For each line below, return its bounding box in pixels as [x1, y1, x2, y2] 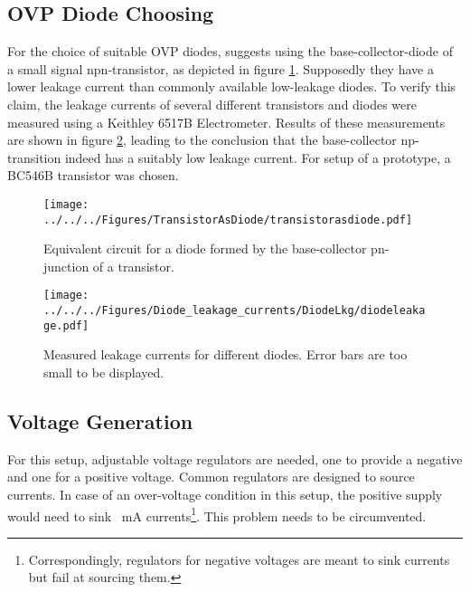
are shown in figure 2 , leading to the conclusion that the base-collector [7, 130, 397, 149]
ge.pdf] [43, 319, 89, 332]
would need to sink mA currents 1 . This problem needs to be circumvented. [7, 503, 427, 525]
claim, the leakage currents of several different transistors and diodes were [7, 94, 417, 113]
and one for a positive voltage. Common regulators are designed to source [7, 467, 415, 486]
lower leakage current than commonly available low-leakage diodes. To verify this [7, 77, 456, 96]
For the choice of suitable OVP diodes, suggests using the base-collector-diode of [7, 42, 453, 61]
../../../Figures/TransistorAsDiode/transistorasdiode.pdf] [43, 213, 413, 226]
